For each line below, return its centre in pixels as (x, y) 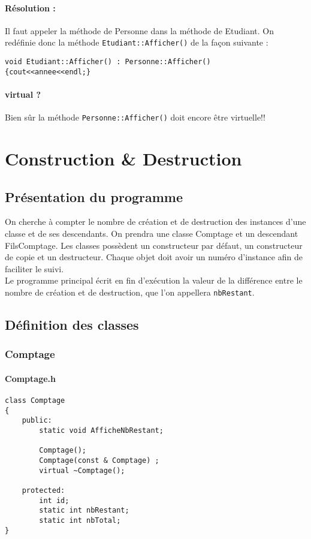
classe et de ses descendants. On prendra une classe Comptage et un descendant (152, 233)
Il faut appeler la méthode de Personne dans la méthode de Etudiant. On (140, 30)
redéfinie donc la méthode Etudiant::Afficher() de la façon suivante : (137, 42)
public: (37, 421)
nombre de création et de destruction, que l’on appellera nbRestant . (130, 292)
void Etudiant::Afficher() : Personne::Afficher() (108, 62)
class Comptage (35, 401)
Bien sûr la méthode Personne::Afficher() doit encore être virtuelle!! (135, 117)
